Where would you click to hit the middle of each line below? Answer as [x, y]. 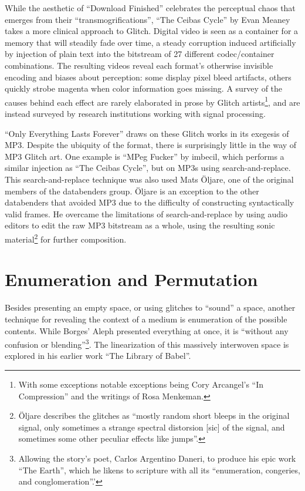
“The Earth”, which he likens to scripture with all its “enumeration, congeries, [159, 470]
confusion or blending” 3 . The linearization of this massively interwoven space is [147, 343]
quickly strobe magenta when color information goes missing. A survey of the [144, 88]
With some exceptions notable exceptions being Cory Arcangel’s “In [141, 384]
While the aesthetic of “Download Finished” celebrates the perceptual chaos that [150, 8]
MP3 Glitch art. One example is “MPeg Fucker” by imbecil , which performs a [145, 156]
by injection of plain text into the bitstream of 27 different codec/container [140, 54]
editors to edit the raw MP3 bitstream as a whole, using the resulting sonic [140, 225]
